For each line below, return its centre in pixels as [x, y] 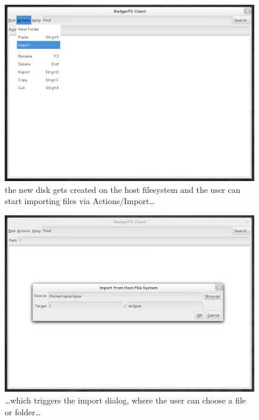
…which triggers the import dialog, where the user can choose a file [125, 400]
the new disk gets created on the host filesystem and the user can [123, 189]
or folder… [23, 411]
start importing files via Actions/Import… [80, 201]
